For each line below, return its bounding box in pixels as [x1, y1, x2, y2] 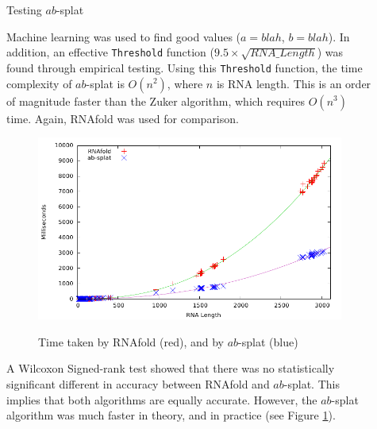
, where [167, 75, 203, 91]
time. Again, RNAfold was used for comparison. [6, 110, 239, 126]
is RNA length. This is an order [216, 75, 371, 91]
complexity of [6, 75, 72, 91]
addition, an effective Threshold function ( [6, 44, 215, 60]
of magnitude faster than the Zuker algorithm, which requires [6, 92, 306, 109]
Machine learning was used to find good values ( [6, 28, 241, 44]
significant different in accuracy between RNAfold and [6, 376, 270, 392]
